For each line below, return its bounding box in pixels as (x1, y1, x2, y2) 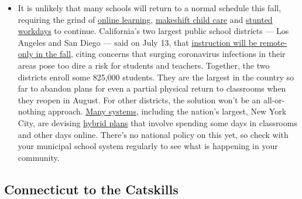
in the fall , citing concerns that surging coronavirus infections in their (36, 48, 286, 60)
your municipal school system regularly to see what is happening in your (18, 140, 278, 152)
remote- (259, 36, 287, 48)
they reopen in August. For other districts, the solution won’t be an (18, 93, 261, 106)
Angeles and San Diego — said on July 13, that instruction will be (18, 36, 258, 48)
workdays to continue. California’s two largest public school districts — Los (18, 25, 289, 37)
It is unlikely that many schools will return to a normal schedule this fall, (18, 2, 282, 14)
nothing (18, 105, 46, 117)
